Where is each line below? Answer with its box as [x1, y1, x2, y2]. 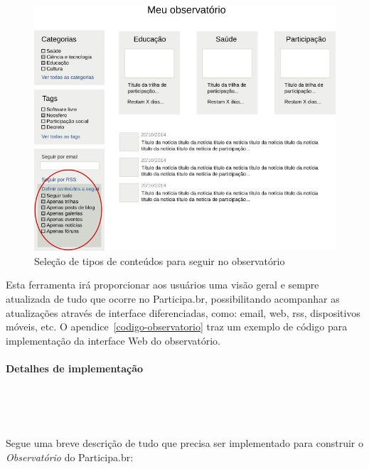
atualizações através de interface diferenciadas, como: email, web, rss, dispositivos [6, 305, 360, 320]
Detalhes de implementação [6, 361, 144, 375]
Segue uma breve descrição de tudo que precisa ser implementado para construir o [6, 436, 363, 451]
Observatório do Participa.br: [6, 449, 134, 464]
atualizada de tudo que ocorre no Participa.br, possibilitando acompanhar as [6, 291, 340, 306]
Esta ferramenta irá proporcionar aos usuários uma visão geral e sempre [6, 277, 319, 292]
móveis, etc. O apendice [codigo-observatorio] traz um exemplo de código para [6, 319, 348, 334]
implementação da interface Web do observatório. [6, 333, 220, 347]
